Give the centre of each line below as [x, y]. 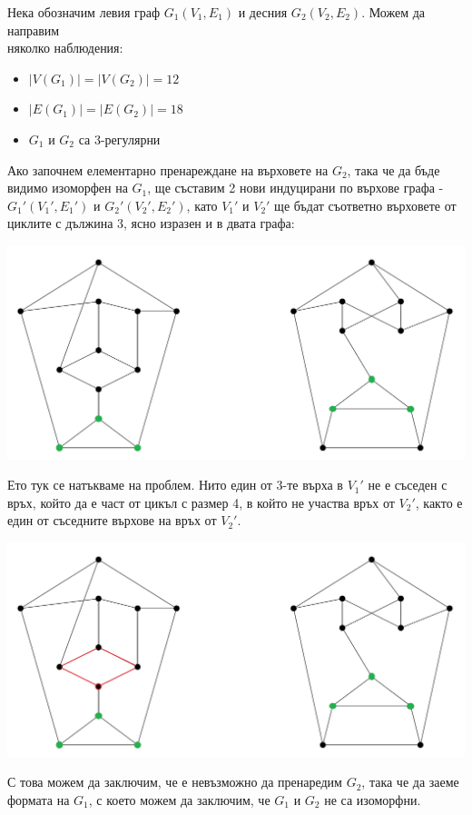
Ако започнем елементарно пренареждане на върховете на [168, 169]
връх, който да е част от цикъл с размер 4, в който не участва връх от [201, 502]
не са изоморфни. [373, 800]
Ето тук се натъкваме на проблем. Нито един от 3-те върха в [175, 485]
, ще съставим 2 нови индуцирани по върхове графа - [295, 188]
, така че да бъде [393, 169]
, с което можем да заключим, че [179, 800]
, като [202, 205]
